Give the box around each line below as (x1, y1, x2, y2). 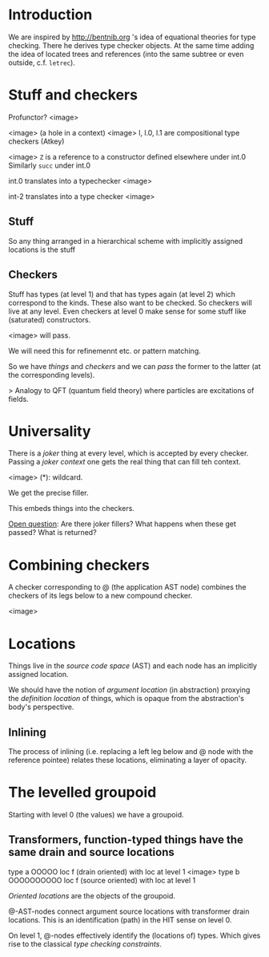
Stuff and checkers (8, 86, 139, 104)
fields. (8, 394, 30, 403)
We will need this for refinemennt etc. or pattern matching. (8, 346, 202, 355)
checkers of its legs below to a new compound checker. (8, 591, 193, 601)
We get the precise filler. (8, 488, 90, 498)
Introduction (8, 6, 93, 24)
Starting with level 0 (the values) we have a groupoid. (8, 810, 184, 820)
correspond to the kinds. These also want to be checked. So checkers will (8, 298, 252, 307)
